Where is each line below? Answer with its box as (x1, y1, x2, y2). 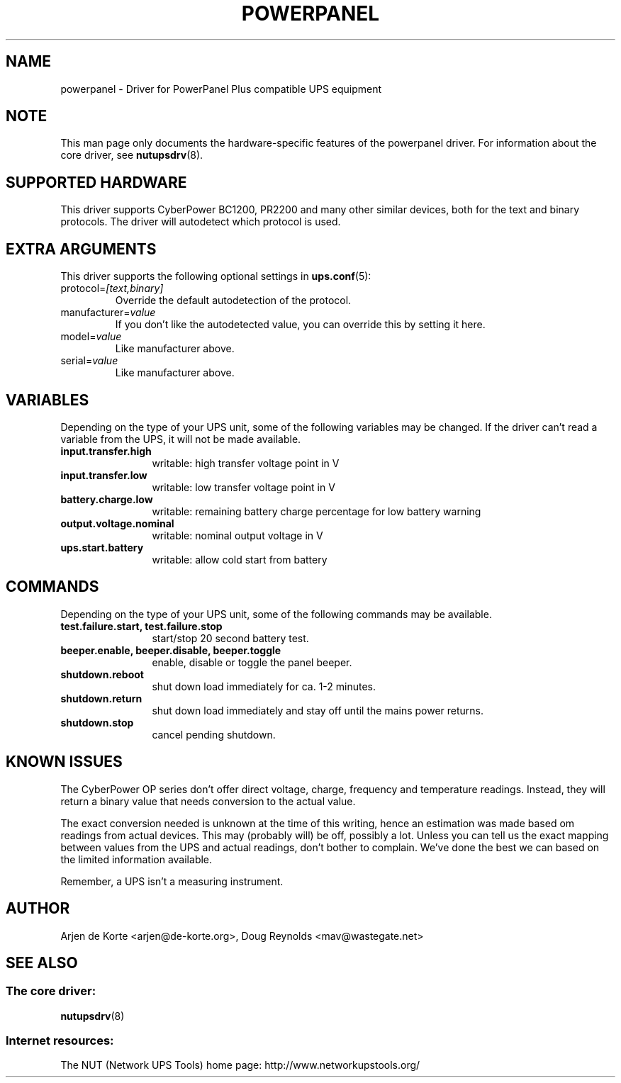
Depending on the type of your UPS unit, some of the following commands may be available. (60, 607, 492, 620)
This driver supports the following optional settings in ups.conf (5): (60, 270, 371, 283)
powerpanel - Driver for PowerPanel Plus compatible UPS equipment (60, 82, 382, 95)
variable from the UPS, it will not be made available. (60, 432, 301, 445)
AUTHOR (6, 899, 70, 918)
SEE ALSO (6, 953, 78, 972)
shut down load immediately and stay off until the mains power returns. (152, 704, 484, 717)
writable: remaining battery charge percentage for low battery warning (152, 505, 481, 517)
